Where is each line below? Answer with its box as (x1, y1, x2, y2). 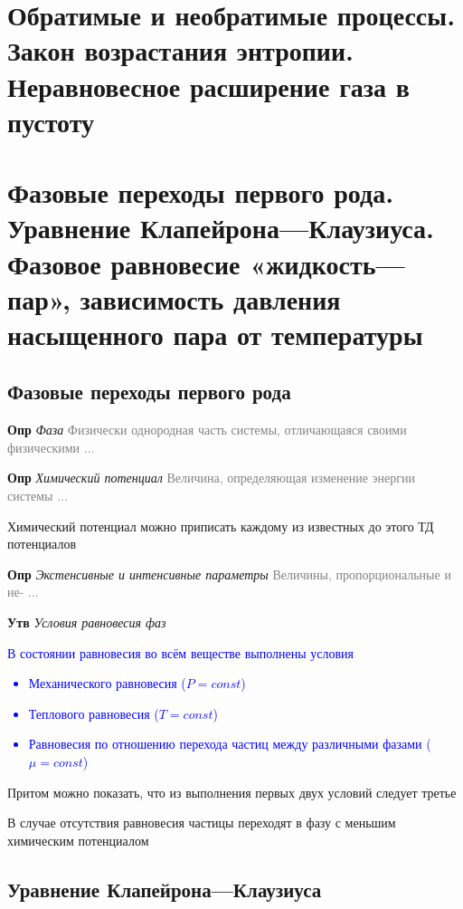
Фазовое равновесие (7, 244, 241, 282)
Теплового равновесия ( (28, 703, 159, 722)
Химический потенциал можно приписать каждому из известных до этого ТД (7, 516, 434, 535)
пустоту (7, 102, 95, 139)
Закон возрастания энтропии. (7, 32, 354, 69)
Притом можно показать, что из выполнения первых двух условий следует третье (7, 782, 457, 801)
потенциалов (7, 534, 77, 553)
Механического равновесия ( (28, 674, 186, 693)
